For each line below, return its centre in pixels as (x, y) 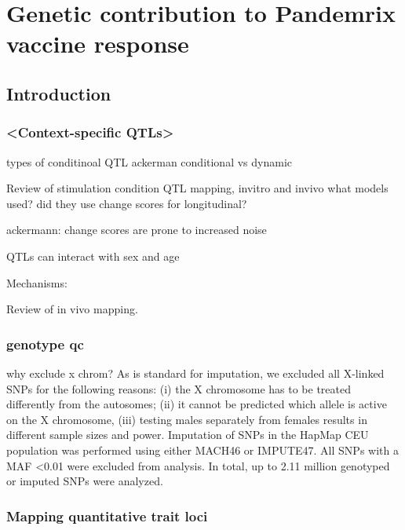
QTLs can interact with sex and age (93, 256)
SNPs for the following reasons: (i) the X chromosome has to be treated (179, 388)
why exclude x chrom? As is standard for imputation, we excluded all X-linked (195, 373)
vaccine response (98, 44)
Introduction (59, 93)
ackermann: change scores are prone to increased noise (137, 230)
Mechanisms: (37, 282)
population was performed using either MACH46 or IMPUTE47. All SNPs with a (202, 450)
